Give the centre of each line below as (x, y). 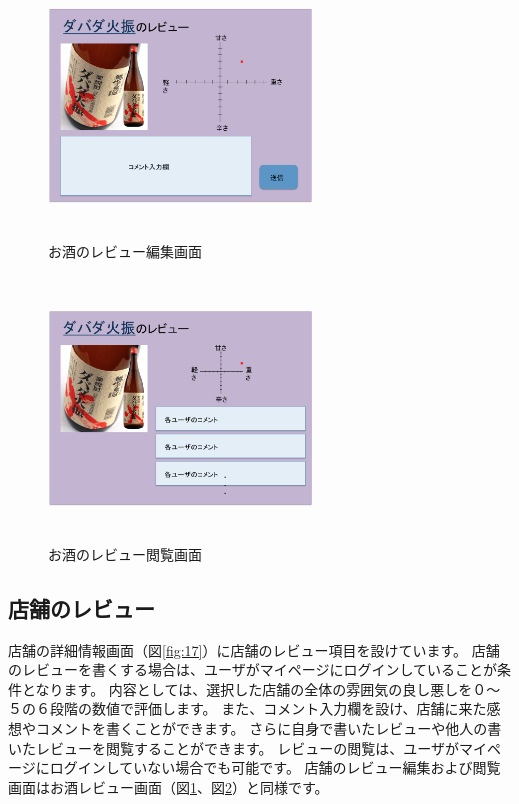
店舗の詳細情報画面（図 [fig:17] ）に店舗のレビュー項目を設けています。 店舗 (254, 649)
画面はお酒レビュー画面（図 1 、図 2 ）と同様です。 (168, 786)
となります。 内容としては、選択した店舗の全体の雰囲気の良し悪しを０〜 (261, 688)
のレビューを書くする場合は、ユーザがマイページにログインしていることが (253, 669)
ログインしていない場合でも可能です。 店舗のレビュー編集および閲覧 (275, 767)
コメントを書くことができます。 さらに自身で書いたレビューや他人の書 (268, 728)
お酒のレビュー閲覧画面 (125, 553)
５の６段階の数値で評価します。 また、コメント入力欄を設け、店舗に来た (247, 708)
